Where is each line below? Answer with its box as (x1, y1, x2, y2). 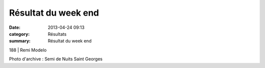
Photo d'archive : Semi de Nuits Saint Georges (9, 56, 103, 62)
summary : (9, 38, 31, 44)
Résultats (48, 31, 67, 37)
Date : (9, 24, 21, 30)
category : (9, 31, 30, 37)
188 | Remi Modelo (9, 47, 47, 53)
